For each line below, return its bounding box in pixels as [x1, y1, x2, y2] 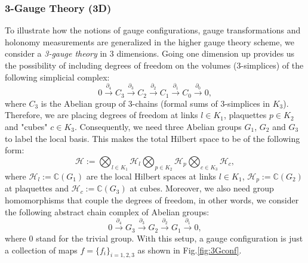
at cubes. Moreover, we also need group [130, 182, 274, 194]
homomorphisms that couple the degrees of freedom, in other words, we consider [5, 194, 299, 206]
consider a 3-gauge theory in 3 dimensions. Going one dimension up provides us [5, 47, 295, 60]
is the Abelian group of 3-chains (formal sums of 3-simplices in [41, 97, 270, 109]
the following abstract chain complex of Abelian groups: [5, 205, 210, 218]
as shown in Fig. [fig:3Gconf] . [137, 243, 242, 256]
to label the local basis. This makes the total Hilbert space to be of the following [5, 132, 300, 144]
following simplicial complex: [5, 70, 110, 83]
